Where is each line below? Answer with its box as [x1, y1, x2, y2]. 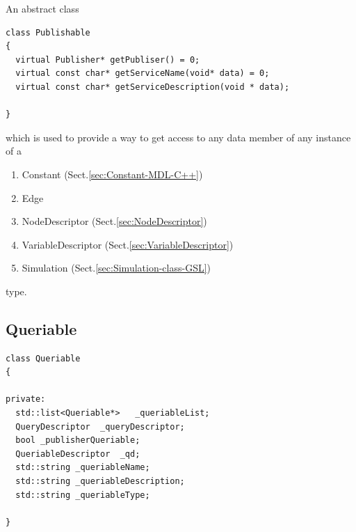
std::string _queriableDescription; [15, 476, 185, 487]
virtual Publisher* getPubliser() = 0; [15, 54, 200, 65]
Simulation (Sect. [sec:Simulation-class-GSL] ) [22, 260, 211, 275]
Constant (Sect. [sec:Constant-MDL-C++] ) [22, 166, 203, 181]
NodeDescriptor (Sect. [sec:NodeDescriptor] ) [22, 214, 207, 228]
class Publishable [6, 27, 90, 38]
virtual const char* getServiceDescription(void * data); [15, 81, 290, 92]
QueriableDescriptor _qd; [15, 448, 140, 459]
